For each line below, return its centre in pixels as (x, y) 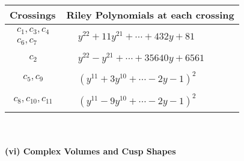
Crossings (33, 15)
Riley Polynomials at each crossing (150, 15)
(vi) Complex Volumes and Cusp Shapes (90, 151)
